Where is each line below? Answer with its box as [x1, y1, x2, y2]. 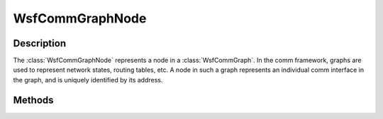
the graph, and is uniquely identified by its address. [13, 75, 163, 84]
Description [13, 37, 67, 49]
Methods [13, 94, 54, 106]
